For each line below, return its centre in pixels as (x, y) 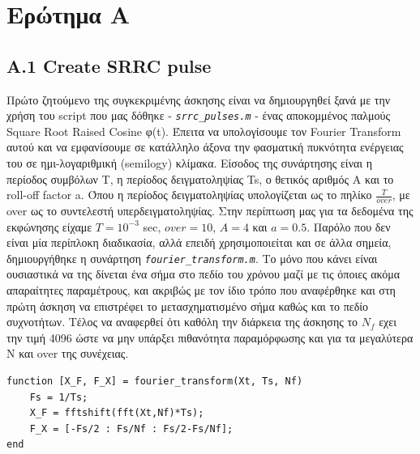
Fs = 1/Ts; (59, 397)
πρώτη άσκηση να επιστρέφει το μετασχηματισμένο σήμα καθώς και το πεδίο (188, 305)
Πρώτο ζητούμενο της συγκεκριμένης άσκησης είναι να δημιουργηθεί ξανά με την (199, 99)
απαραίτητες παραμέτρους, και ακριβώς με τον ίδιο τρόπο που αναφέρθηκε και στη (201, 290)
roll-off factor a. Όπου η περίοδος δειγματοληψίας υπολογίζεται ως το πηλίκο (189, 195)
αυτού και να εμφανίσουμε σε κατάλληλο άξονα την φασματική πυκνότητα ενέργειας (205, 147)
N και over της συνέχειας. (68, 353)
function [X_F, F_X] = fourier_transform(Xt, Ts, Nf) (155, 382)
